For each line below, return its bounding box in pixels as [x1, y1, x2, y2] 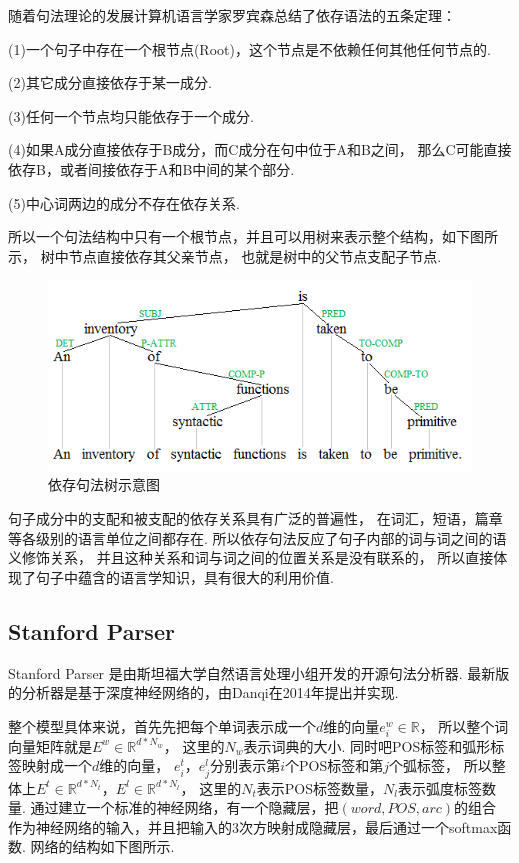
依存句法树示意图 [48, 474, 160, 495]
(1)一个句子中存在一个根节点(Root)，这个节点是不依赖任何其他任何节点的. [8, 38, 491, 59]
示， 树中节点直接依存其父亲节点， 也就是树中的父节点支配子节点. [8, 245, 442, 266]
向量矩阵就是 [8, 735, 92, 756]
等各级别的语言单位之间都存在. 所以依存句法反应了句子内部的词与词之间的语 [8, 527, 507, 548]
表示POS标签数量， [256, 777, 383, 798]
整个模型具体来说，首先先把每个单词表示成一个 [8, 715, 316, 736]
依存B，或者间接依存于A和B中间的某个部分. [8, 158, 295, 179]
